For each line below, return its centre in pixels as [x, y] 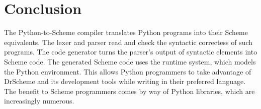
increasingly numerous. [39, 101]
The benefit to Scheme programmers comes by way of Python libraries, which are [129, 91]
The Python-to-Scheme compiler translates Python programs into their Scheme [126, 32]
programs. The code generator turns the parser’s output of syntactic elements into [131, 52]
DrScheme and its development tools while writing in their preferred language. [125, 81]
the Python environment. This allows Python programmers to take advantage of [128, 71]
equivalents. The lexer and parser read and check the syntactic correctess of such [128, 42]
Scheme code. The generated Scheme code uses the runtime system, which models [130, 61]
